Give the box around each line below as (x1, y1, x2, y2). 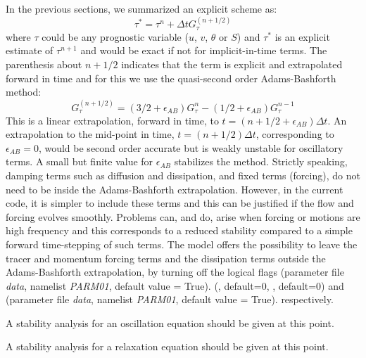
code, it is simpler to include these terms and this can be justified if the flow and (6, 196, 354, 210)
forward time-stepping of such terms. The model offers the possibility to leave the (6, 236, 358, 251)
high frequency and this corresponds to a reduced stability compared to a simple (6, 223, 353, 238)
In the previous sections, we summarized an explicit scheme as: (6, 1, 277, 15)
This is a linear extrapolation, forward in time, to (6, 113, 219, 127)
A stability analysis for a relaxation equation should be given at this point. (6, 339, 329, 354)
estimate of (6, 43, 53, 58)
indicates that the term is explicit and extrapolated (121, 57, 343, 72)
